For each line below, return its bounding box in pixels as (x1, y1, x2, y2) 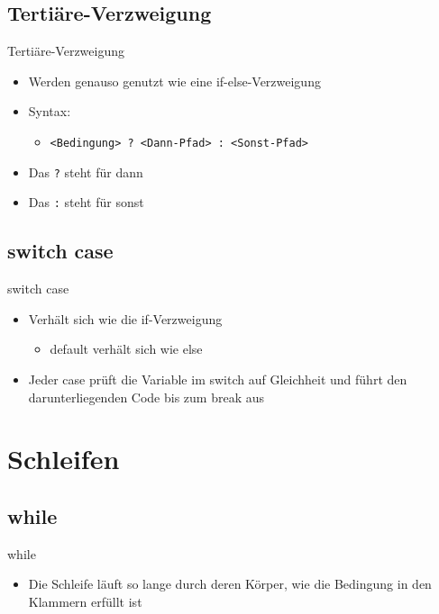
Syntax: (28, 102, 71, 121)
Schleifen (7, 440, 120, 477)
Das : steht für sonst (28, 193, 144, 212)
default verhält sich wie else (50, 339, 203, 358)
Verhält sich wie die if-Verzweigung (28, 309, 223, 328)
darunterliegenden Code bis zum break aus (28, 387, 265, 406)
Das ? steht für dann (28, 162, 143, 181)
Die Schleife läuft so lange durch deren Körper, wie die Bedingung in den (28, 574, 432, 593)
